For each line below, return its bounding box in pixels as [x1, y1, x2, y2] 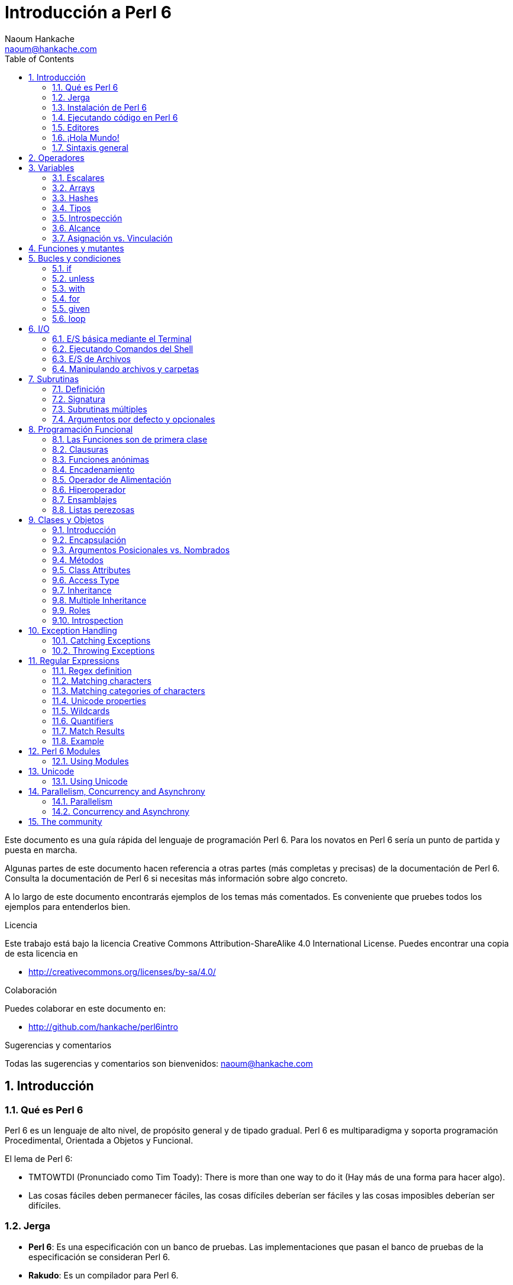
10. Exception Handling [28, 625, 117, 635]
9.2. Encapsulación [52, 534, 127, 545]
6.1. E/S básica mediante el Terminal [52, 333, 192, 344]
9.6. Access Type [52, 574, 120, 585]
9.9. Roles [52, 605, 91, 615]
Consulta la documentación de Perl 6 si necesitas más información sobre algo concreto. [5, 873, 348, 883]
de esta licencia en [5, 948, 78, 958]
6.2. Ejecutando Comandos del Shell [52, 343, 193, 354]
